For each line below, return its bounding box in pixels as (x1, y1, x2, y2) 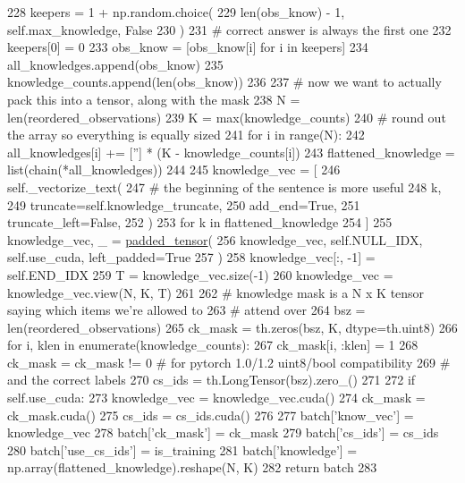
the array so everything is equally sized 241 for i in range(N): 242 (7, 125, 365, 144)
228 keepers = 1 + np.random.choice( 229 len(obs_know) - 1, (7, 3, 345, 21)
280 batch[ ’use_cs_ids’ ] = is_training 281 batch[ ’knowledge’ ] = (7, 440, 358, 459)
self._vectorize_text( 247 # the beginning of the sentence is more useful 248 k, (7, 177, 442, 196)
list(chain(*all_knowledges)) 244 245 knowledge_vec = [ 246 (7, 160, 341, 179)
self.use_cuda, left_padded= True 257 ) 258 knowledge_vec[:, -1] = (7, 248, 376, 267)
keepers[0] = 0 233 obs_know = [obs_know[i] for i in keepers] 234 (7, 38, 368, 56)
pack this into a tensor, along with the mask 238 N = (7, 89, 300, 108)
